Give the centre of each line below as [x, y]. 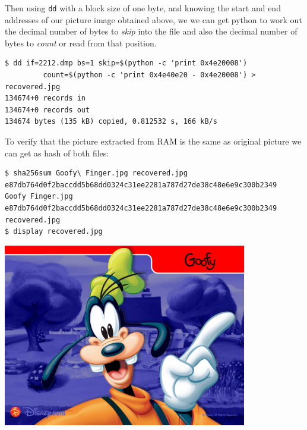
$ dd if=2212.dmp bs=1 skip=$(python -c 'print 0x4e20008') [126, 63]
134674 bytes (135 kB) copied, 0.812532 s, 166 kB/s [111, 122]
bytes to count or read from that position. [81, 43]
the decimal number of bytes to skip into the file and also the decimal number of [151, 31]
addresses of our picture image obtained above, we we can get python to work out [153, 19]
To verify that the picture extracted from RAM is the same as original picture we [153, 141]
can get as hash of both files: [57, 153]
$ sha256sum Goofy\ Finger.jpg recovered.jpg [96, 173]
